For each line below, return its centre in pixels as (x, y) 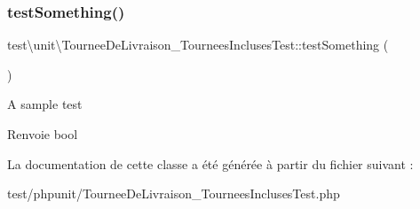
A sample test (45, 104)
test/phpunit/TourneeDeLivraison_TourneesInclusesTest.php (174, 194)
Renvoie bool (43, 134)
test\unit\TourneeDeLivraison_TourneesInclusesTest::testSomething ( (198, 45)
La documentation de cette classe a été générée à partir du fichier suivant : (210, 163)
